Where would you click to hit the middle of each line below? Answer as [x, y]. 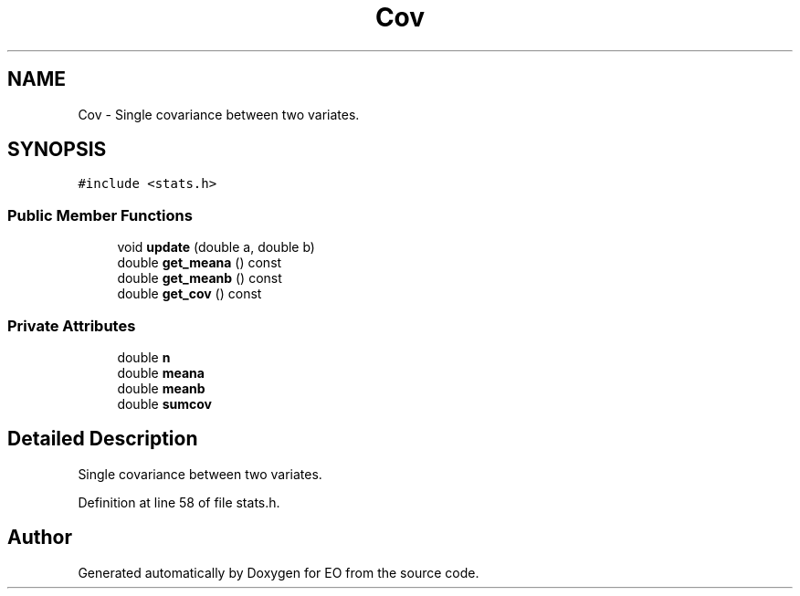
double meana [161, 372]
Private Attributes [72, 325]
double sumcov [165, 403]
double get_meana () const [200, 263]
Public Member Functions [100, 215]
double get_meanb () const [200, 278]
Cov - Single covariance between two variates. [219, 114]
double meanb [161, 388]
